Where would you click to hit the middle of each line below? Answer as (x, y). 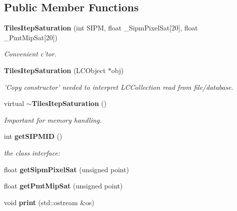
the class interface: (32, 152)
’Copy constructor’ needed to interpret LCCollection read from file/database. (119, 87)
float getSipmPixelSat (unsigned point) (67, 169)
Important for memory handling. (53, 119)
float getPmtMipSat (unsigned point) (63, 186)
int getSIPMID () (33, 136)
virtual (14, 103)
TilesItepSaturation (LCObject (55, 70)
